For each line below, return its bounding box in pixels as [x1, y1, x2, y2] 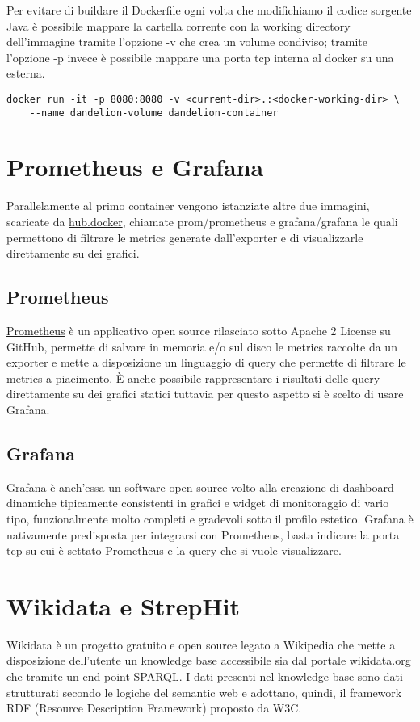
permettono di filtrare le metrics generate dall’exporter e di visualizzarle [6, 229, 363, 246]
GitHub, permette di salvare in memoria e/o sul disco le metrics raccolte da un [6, 338, 397, 355]
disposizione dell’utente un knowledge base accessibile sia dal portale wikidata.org [6, 652, 411, 669]
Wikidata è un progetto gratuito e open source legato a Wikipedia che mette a [6, 636, 396, 653]
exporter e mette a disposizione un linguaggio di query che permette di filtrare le [6, 354, 406, 371]
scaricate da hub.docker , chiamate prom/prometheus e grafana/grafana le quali [6, 213, 398, 229]
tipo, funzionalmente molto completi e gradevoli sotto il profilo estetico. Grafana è [6, 510, 414, 527]
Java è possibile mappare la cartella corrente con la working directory [6, 17, 351, 34]
